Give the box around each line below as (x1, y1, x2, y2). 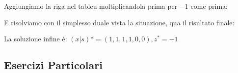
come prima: (190, 1, 228, 11)
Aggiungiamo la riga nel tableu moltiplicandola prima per (4, 1, 178, 11)
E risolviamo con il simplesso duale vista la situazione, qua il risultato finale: (4, 17, 235, 27)
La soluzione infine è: (4, 34, 67, 44)
